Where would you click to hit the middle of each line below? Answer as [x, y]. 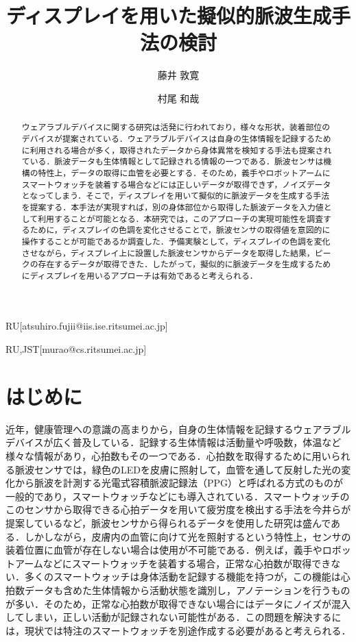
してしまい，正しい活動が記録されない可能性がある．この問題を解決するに [174, 617]
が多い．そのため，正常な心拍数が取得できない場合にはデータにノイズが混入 [178, 603]
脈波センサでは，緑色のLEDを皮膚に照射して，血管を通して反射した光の [178, 469]
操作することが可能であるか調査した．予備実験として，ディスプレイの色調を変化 [176, 241]
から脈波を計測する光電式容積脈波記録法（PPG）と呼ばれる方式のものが [179, 483]
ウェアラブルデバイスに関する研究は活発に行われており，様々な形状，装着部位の [176, 127]
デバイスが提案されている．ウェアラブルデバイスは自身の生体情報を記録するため [176, 138]
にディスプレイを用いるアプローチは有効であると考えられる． [140, 275]
